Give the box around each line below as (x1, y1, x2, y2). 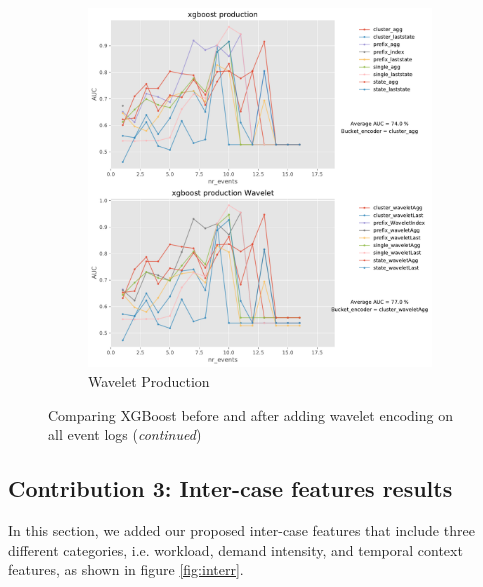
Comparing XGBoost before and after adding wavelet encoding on (48, 404, 453, 425)
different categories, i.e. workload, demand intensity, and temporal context (8, 539, 463, 560)
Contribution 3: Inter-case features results (8, 473, 453, 504)
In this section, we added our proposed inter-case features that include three (8, 520, 475, 541)
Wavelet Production (88, 371, 210, 392)
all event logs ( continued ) (48, 424, 202, 445)
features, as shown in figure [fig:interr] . (8, 559, 244, 580)
